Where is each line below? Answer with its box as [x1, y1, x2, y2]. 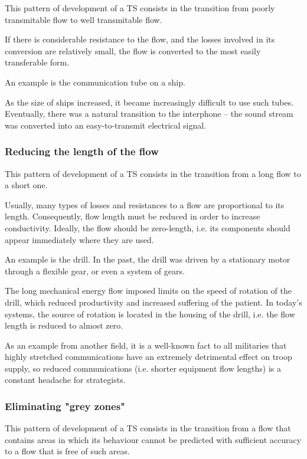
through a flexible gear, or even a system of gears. [5, 264, 185, 277]
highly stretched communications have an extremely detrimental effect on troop [5, 350, 292, 363]
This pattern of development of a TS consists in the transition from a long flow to [5, 167, 301, 179]
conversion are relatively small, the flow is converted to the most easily [5, 44, 261, 57]
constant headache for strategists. [5, 373, 126, 386]
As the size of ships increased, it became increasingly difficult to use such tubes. [5, 96, 294, 108]
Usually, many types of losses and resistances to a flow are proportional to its [5, 198, 285, 211]
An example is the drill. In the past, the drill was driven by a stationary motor [5, 253, 290, 265]
